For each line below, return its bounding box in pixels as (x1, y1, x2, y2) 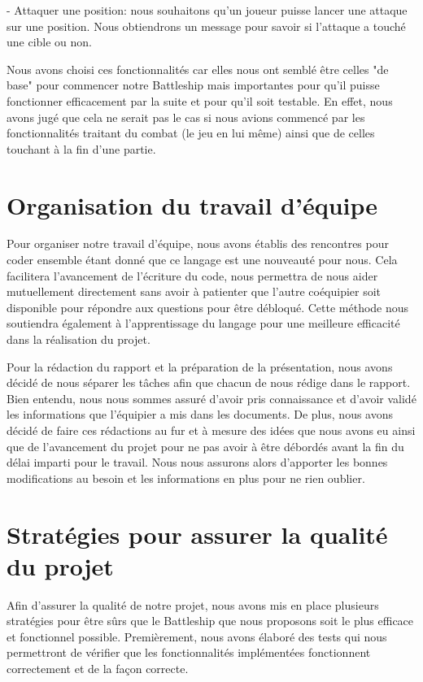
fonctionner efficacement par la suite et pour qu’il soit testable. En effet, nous (7, 92, 393, 109)
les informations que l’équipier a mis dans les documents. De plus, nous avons (7, 406, 394, 423)
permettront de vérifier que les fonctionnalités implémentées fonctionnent (7, 644, 371, 661)
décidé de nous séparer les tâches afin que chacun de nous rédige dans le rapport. (7, 374, 411, 391)
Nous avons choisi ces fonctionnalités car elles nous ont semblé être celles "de (7, 60, 389, 77)
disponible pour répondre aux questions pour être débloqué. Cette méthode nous (7, 298, 409, 315)
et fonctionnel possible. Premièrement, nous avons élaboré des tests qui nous (7, 628, 387, 645)
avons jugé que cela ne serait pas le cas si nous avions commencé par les (7, 108, 365, 125)
